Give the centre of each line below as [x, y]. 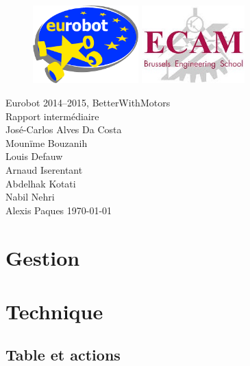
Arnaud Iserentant [44, 169]
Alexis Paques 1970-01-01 [59, 210]
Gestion [43, 257]
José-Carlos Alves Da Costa [64, 129]
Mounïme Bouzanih [47, 142]
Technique [54, 311]
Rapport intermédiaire [52, 116]
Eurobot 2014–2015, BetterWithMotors [88, 102]
